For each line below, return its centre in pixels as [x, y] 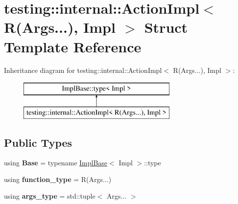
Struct [166, 27]
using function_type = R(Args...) [58, 179]
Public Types [38, 142]
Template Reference [73, 46]
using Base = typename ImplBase [56, 163]
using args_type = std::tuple [50, 195]
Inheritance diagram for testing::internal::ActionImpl [83, 70]
